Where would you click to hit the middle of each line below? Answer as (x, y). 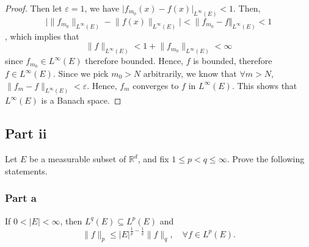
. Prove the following (266, 159)
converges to (156, 85)
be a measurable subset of (78, 159)
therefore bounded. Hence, (134, 61)
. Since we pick (81, 73)
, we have (102, 8)
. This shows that (264, 85)
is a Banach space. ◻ (81, 100)
